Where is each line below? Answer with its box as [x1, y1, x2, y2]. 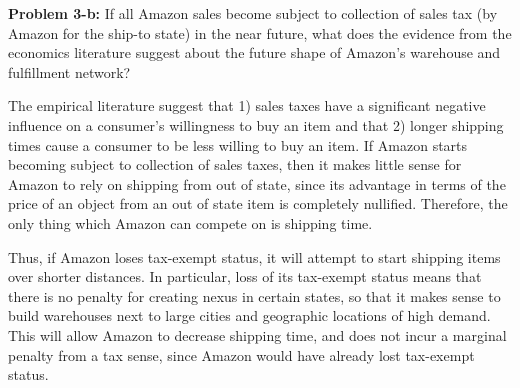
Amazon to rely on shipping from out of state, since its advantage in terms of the [8, 173, 506, 194]
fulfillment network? [8, 61, 131, 82]
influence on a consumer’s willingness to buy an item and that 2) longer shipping [8, 114, 504, 135]
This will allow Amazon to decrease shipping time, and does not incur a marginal [8, 324, 507, 345]
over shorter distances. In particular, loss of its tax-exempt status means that [8, 266, 482, 287]
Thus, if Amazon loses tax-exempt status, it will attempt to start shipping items [8, 246, 501, 267]
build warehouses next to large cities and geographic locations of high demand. [8, 305, 491, 326]
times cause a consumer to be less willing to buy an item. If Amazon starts [8, 134, 468, 155]
